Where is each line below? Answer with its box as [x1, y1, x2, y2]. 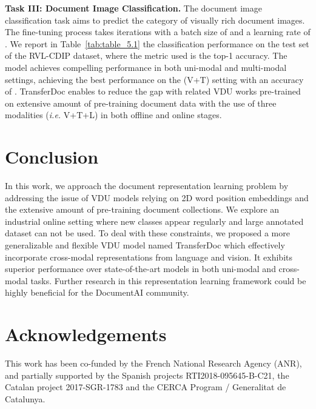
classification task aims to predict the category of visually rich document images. [5, 13, 305, 26]
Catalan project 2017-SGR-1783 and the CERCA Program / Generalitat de [5, 381, 286, 393]
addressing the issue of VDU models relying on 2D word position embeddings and [5, 191, 309, 204]
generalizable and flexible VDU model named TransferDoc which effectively [5, 239, 285, 251]
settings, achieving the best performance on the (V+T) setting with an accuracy [5, 73, 304, 85]
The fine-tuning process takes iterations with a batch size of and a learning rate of [5, 25, 311, 38]
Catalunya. [5, 392, 45, 405]
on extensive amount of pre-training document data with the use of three [5, 96, 277, 109]
